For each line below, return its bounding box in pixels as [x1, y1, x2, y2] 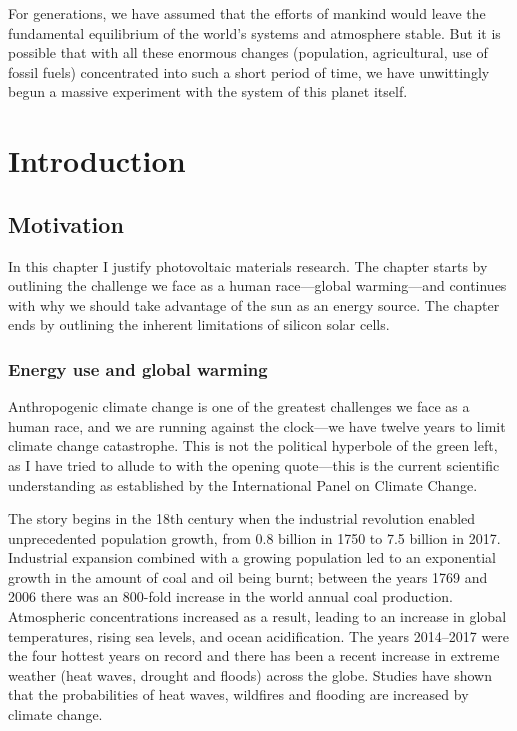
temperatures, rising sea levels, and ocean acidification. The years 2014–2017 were [8, 625, 510, 646]
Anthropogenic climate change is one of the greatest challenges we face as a [8, 396, 470, 417]
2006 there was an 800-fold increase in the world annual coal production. [8, 586, 453, 607]
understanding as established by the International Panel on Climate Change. [8, 474, 478, 495]
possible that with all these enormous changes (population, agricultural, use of [8, 42, 488, 63]
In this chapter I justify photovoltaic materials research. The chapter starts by [8, 255, 488, 276]
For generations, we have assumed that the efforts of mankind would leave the [8, 3, 486, 23]
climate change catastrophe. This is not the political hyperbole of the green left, [8, 435, 498, 456]
